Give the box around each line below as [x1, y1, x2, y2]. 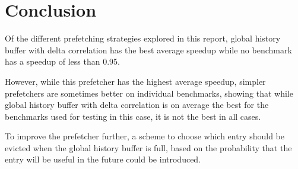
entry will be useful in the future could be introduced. [5, 153, 201, 165]
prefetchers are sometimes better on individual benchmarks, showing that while [5, 87, 293, 99]
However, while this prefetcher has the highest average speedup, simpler [5, 75, 266, 87]
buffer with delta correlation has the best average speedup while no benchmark [5, 43, 292, 56]
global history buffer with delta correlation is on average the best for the [5, 98, 269, 111]
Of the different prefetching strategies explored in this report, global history [5, 32, 281, 44]
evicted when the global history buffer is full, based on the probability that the [5, 141, 292, 154]
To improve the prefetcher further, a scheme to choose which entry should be [5, 130, 284, 142]
